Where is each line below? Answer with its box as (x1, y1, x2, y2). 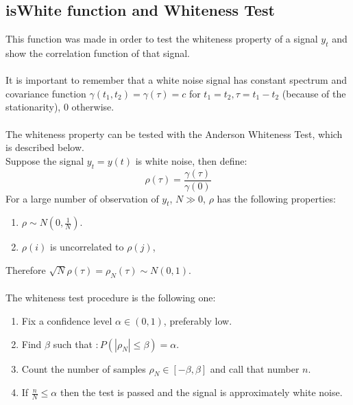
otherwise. (71, 100, 114, 114)
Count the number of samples (21, 361, 146, 375)
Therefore (5, 263, 46, 277)
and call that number (210, 361, 300, 375)
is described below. (5, 140, 84, 154)
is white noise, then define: (135, 153, 247, 167)
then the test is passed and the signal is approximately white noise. (60, 385, 343, 400)
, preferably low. (163, 313, 232, 327)
